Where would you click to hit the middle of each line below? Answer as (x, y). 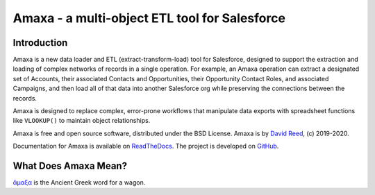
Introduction (40, 43)
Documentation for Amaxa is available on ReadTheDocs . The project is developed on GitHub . (146, 146)
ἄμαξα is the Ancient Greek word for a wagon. (79, 183)
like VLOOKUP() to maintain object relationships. (82, 121)
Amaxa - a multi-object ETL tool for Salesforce (149, 18)
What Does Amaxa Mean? (70, 166)
